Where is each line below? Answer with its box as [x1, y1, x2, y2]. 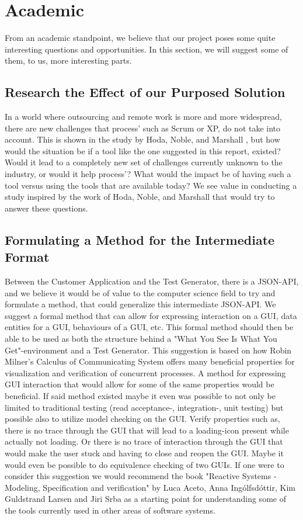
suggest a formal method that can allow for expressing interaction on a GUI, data [5, 309, 297, 321]
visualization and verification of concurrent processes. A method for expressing [5, 366, 286, 379]
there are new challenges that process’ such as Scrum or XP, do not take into [5, 122, 281, 134]
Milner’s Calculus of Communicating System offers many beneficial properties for [5, 355, 295, 368]
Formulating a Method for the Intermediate [5, 230, 275, 248]
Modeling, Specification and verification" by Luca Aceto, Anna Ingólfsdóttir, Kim [5, 481, 295, 493]
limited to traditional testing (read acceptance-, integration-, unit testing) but [5, 401, 284, 413]
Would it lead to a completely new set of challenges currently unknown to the [5, 156, 283, 168]
